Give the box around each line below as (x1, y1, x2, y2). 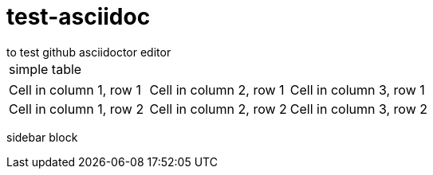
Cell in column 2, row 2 (149, 100, 287, 117)
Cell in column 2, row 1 (149, 81, 285, 98)
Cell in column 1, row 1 (9, 81, 141, 98)
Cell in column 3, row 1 (289, 81, 425, 98)
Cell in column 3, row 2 (289, 100, 427, 117)
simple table (9, 60, 82, 77)
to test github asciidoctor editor (6, 45, 171, 59)
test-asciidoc (6, 3, 151, 30)
